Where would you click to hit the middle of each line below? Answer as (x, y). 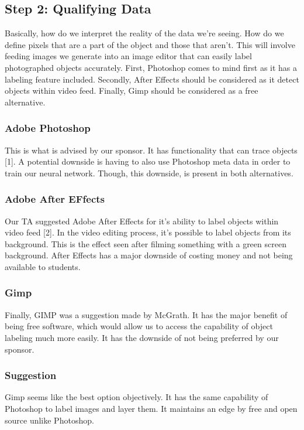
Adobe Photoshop (48, 128)
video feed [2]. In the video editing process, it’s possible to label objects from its (148, 232)
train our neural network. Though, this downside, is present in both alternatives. (149, 173)
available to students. (43, 266)
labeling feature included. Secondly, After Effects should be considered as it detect (152, 79)
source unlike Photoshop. (49, 420)
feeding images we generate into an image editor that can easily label (128, 56)
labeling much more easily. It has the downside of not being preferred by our (142, 337)
